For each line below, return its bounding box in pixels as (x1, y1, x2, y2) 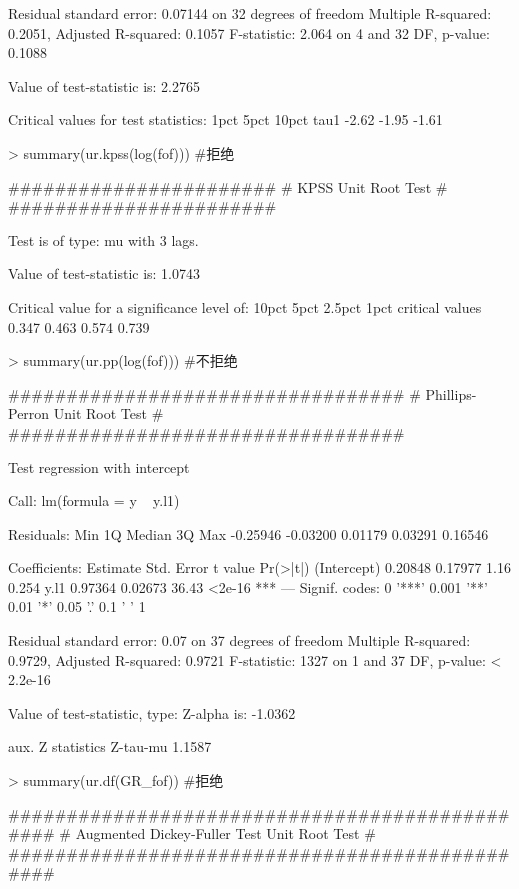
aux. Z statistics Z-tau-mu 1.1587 (8, 736, 212, 757)
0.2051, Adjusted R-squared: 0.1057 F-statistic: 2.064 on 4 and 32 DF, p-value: (8, 22, 490, 43)
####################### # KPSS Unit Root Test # (8, 176, 448, 197)
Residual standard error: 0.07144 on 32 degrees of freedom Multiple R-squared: (8, 3, 492, 23)
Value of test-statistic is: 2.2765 (8, 75, 201, 96)
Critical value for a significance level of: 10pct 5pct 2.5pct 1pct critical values (8, 296, 482, 317)
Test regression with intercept (8, 456, 190, 477)
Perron (8, 403, 50, 424)
